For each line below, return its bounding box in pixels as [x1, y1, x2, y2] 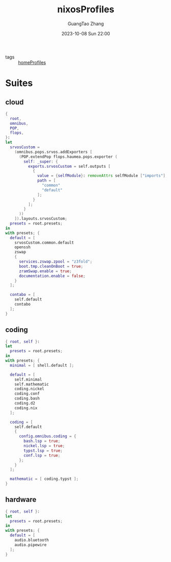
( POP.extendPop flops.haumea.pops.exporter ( [18, 154, 117, 159]
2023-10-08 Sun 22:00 [61, 30, 110, 36]
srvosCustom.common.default [14, 240, 74, 245]
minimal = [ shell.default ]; [10, 363, 74, 368]
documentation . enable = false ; [18, 273, 86, 278]
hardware [5, 495, 37, 504]
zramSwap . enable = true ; [18, 268, 72, 274]
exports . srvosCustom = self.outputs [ [28, 164, 111, 169]
